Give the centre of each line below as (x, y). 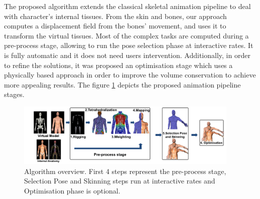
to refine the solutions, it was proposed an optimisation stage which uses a (118, 65)
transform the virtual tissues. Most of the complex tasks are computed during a (126, 35)
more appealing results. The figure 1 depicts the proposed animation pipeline (122, 84)
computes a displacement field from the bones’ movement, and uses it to (115, 26)
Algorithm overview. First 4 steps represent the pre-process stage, (125, 171)
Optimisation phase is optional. (72, 190)
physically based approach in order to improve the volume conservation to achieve (130, 75)
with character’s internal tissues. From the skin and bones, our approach (115, 16)
